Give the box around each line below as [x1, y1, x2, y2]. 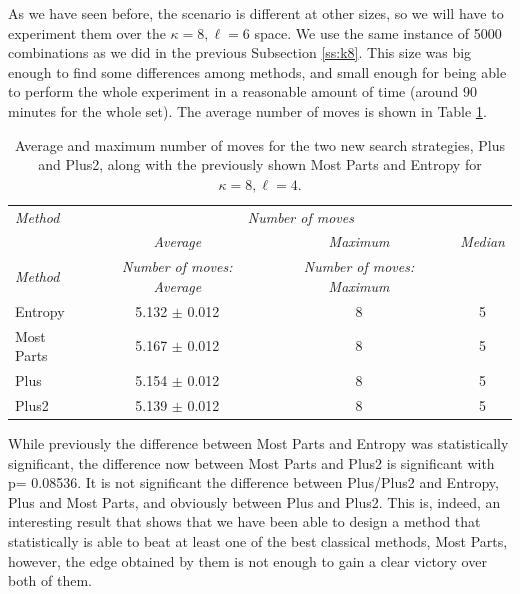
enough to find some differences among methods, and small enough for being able [8, 61, 507, 82]
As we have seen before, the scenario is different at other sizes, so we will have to [8, 3, 504, 23]
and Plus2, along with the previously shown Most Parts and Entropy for [38, 154, 482, 175]
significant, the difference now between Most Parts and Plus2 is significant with [8, 452, 495, 473]
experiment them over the [8, 22, 166, 43]
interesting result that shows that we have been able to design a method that [8, 511, 481, 532]
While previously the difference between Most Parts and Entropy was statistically [8, 432, 509, 453]
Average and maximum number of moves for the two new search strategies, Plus [15, 134, 505, 155]
